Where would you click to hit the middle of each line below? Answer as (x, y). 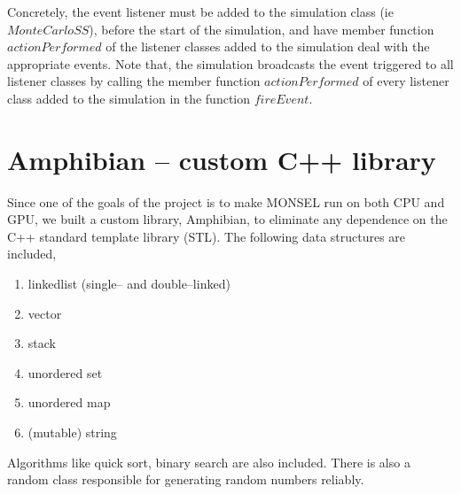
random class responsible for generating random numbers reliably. (186, 479)
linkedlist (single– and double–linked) (129, 284)
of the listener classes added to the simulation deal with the (268, 46)
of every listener (406, 81)
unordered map (69, 402)
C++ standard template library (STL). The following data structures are (207, 236)
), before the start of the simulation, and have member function (262, 29)
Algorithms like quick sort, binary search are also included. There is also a (209, 462)
